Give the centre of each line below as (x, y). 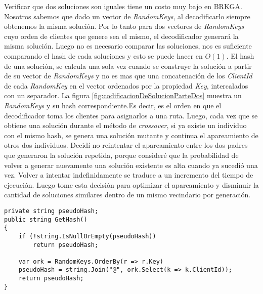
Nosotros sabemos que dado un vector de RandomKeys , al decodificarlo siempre (127, 16)
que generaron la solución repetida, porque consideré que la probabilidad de (121, 155)
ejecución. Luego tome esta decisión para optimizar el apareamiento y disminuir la (131, 184)
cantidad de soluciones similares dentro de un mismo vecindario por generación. (127, 195)
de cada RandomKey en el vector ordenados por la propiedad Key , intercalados (126, 85)
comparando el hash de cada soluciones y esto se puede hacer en (103, 55)
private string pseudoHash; (51, 211)
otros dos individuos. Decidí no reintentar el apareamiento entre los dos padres (126, 145)
